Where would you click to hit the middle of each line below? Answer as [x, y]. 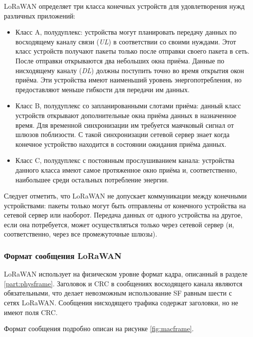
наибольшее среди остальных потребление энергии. [92, 179]
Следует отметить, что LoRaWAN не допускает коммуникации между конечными [125, 196]
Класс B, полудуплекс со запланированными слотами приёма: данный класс [128, 106]
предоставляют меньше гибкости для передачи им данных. [102, 89]
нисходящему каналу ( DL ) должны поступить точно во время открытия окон [130, 70]
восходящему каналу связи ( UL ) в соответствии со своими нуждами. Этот [126, 41]
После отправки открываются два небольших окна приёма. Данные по [120, 60]
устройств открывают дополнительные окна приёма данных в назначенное [126, 115]
